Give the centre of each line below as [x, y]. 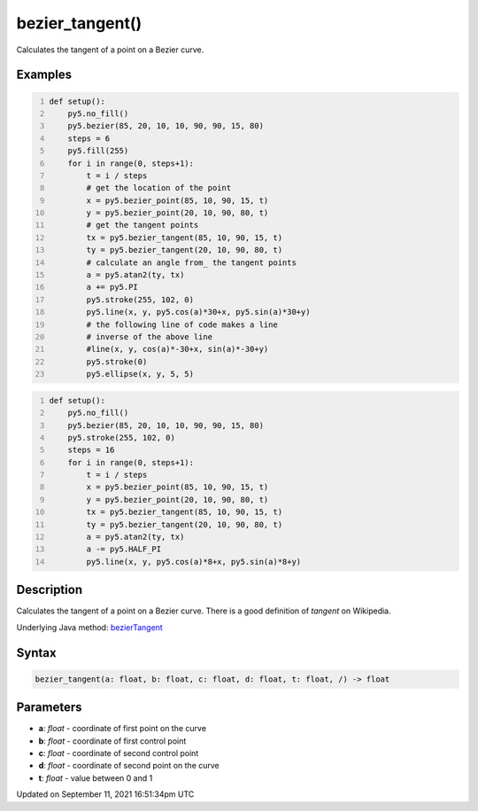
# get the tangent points [143, 225]
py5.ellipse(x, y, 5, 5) [140, 374]
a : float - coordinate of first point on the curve [123, 729]
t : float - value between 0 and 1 [96, 778]
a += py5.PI [112, 287]
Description [50, 590]
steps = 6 [89, 138]
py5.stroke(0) [117, 362]
